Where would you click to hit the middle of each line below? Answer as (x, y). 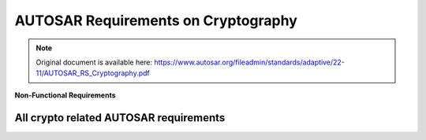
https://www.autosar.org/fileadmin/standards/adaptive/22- (249, 62)
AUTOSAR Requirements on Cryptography (156, 20)
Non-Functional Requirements (65, 95)
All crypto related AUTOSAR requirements (120, 118)
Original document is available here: (94, 62)
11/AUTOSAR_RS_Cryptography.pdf (93, 73)
